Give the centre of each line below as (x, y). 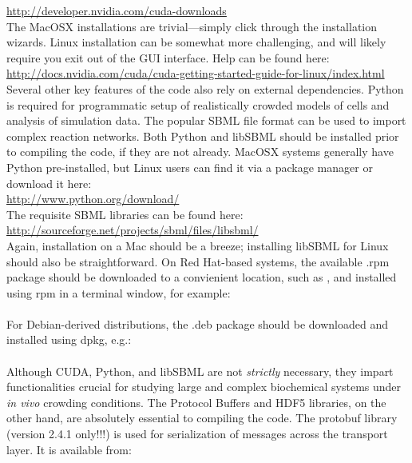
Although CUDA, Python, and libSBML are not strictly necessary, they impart (200, 371)
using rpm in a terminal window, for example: (119, 292)
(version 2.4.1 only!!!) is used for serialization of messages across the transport (197, 434)
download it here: (49, 183)
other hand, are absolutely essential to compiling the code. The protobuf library (202, 418)
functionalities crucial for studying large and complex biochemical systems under (204, 387)
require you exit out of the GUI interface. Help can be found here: (168, 57)
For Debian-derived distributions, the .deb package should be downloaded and (197, 323)
